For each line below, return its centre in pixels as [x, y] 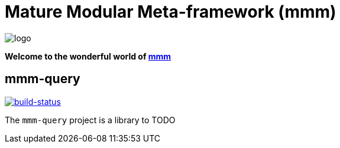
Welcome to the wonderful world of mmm [88, 56]
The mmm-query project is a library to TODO [90, 120]
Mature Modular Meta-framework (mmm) [171, 12]
